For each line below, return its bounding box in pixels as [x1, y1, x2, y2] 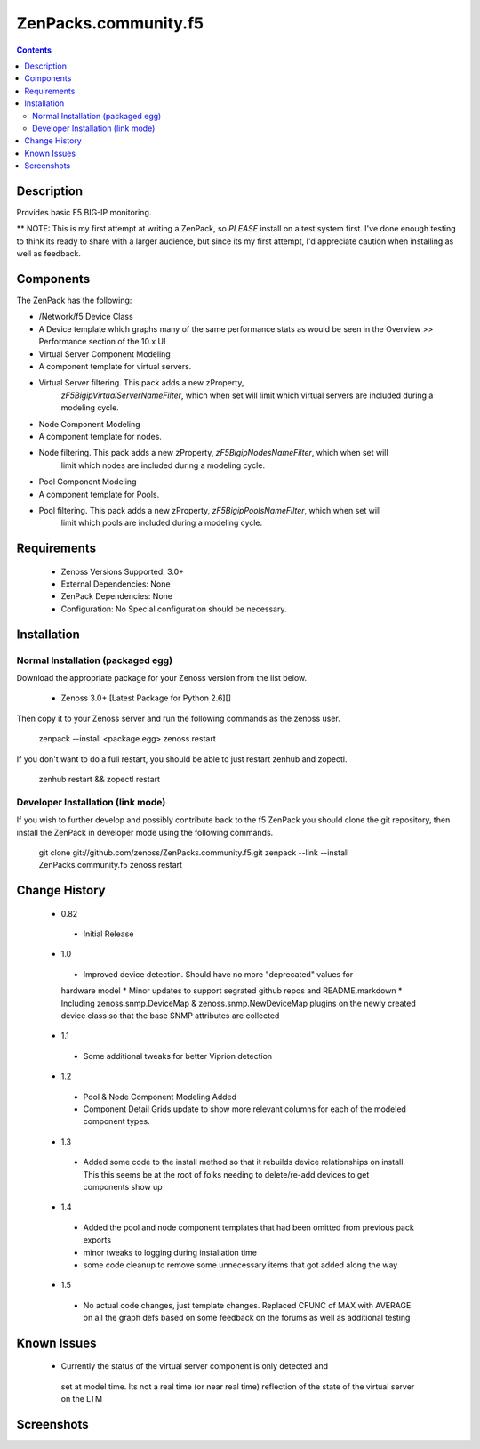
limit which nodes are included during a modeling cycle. [60, 459, 266, 471]
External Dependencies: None [60, 579, 171, 589]
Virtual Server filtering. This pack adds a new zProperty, [38, 377, 244, 388]
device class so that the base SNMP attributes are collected [60, 1010, 280, 1021]
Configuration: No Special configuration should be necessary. [60, 603, 287, 614]
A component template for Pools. [38, 489, 160, 499]
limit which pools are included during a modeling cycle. [60, 517, 263, 529]
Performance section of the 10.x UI [38, 336, 166, 347]
